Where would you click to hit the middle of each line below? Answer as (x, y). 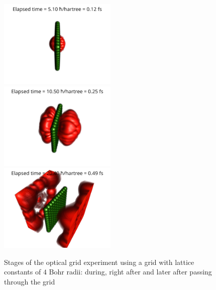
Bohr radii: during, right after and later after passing (130, 272)
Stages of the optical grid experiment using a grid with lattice (99, 262)
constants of (23, 272)
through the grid (30, 281)
